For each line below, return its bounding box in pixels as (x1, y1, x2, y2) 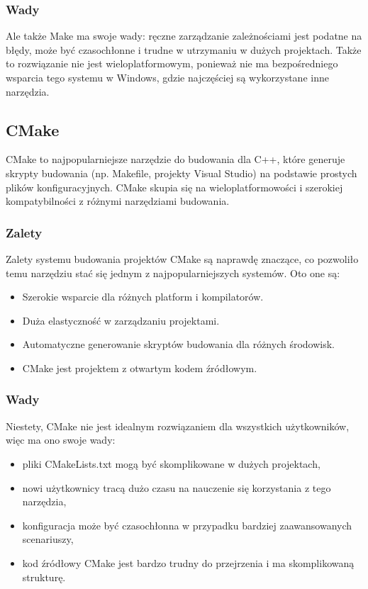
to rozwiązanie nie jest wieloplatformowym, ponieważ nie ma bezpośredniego (6, 56, 338, 71)
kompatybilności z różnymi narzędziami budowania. (6, 193, 230, 208)
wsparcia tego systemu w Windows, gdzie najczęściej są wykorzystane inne (6, 70, 329, 84)
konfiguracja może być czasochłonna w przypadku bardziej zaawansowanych (22, 517, 352, 532)
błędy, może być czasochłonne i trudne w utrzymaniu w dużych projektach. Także (6, 42, 362, 57)
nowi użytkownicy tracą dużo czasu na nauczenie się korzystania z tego (22, 480, 331, 495)
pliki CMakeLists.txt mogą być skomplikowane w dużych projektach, (22, 456, 320, 471)
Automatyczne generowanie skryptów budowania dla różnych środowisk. (22, 337, 335, 352)
